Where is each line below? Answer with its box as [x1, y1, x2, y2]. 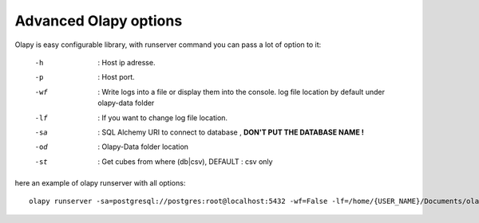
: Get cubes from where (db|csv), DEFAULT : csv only [97, 156, 273, 166]
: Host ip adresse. [97, 57, 156, 67]
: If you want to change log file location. [97, 112, 228, 123]
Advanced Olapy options [14, 12, 183, 29]
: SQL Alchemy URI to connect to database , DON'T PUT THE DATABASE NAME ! [97, 127, 365, 137]
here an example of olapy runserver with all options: [14, 178, 186, 188]
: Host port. [97, 72, 135, 82]
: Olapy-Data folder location [97, 142, 189, 151]
